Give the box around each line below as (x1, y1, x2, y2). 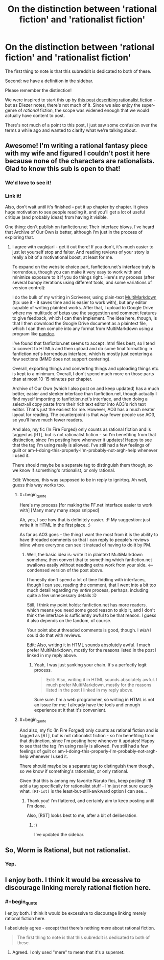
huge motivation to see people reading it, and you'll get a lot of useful (5, 209, 145, 215)
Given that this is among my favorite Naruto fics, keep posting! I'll (19, 778, 151, 784)
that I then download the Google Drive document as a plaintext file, (12, 320, 147, 326)
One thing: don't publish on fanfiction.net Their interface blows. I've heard (5, 224, 155, 230)
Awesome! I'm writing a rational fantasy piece (5, 142, 148, 150)
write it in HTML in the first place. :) (19, 522, 91, 528)
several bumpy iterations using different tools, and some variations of (12, 279, 152, 285)
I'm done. (26, 803, 46, 809)
